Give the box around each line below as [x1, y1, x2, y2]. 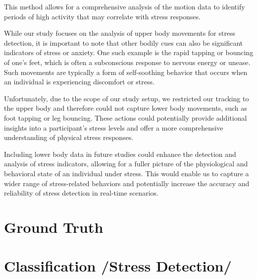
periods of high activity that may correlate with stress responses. [4, 11, 201, 21]
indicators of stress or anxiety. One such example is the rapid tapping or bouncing [4, 47, 254, 58]
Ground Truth [4, 216, 103, 237]
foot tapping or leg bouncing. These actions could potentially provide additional [4, 112, 247, 123]
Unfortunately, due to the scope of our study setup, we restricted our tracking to [4, 93, 249, 103]
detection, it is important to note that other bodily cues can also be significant [4, 37, 243, 48]
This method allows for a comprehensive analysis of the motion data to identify [4, 1, 245, 11]
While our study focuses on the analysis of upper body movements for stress [4, 28, 236, 38]
